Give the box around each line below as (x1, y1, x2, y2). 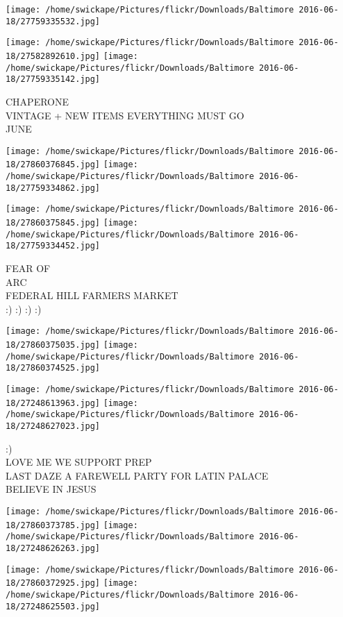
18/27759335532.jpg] (6, 16, 101, 26)
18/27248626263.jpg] (6, 543, 101, 553)
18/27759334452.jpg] (6, 241, 101, 251)
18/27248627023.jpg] (6, 421, 101, 431)
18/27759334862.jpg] (6, 183, 101, 193)
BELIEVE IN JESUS (6, 482, 97, 496)
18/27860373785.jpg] (6, 520, 101, 530)
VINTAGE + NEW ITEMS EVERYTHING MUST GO (6, 108, 244, 122)
